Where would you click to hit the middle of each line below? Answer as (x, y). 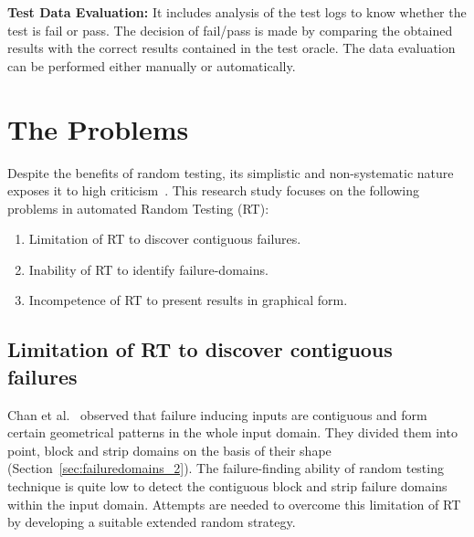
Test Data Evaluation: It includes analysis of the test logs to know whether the (237, 12)
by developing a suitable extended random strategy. (152, 522)
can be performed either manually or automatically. (152, 65)
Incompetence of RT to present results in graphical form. (188, 300)
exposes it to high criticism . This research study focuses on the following (214, 190)
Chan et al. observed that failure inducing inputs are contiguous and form (217, 414)
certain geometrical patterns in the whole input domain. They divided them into (232, 432)
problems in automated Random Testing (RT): (138, 208)
